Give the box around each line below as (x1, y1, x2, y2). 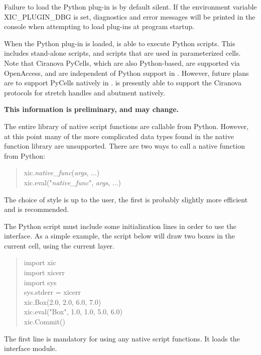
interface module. (4, 343, 57, 353)
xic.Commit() (24, 316, 65, 327)
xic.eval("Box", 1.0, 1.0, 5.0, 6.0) (24, 306, 122, 317)
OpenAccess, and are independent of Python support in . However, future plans (4, 67, 249, 78)
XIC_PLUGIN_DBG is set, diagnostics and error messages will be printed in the (4, 11, 255, 22)
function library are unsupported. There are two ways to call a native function (4, 141, 245, 151)
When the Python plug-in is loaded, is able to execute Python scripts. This (4, 38, 235, 48)
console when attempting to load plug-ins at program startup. (4, 21, 195, 32)
